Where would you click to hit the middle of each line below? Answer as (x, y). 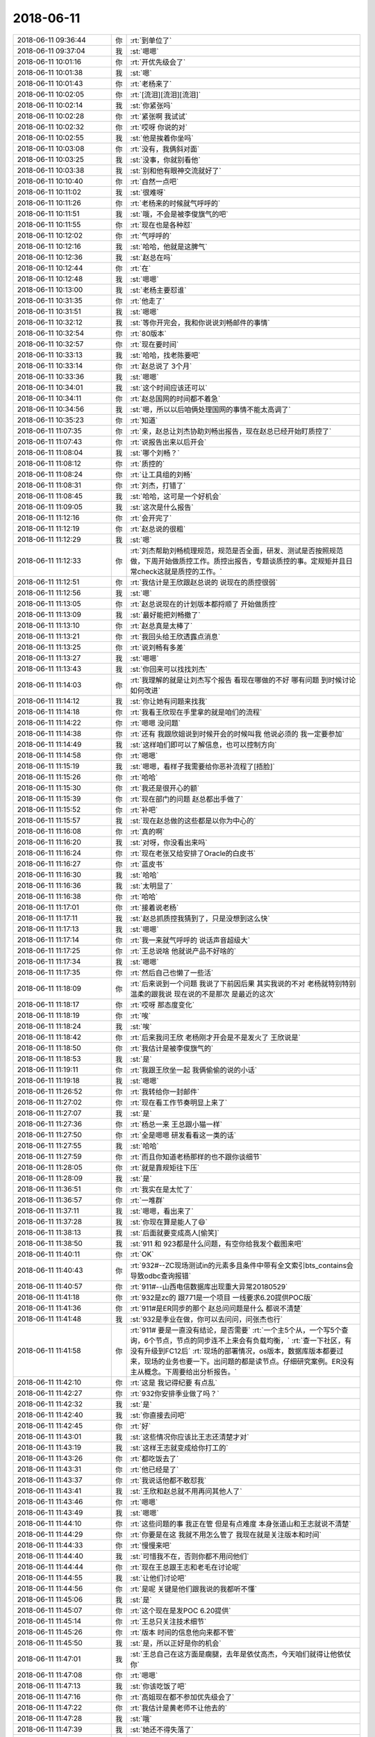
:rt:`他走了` (148, 301)
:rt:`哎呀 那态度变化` (162, 1005)
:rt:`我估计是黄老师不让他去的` (179, 1708)
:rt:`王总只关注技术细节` (168, 1621)
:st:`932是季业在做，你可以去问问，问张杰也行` (207, 1319)
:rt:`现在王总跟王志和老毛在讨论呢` (186, 1567)
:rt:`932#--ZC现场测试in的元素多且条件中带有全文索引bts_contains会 (242, 1265)
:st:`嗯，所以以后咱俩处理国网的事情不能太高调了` (210, 409)
